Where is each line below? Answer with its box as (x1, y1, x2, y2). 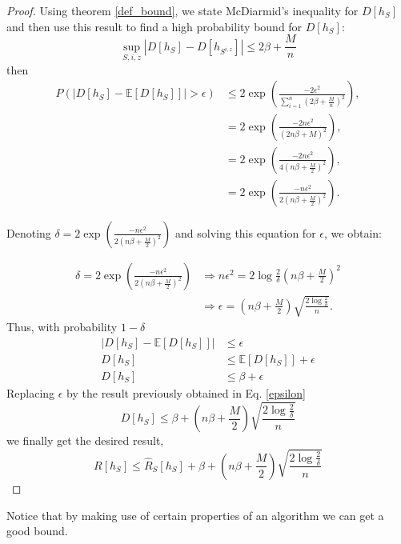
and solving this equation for (175, 224, 316, 241)
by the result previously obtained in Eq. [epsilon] (66, 384, 306, 401)
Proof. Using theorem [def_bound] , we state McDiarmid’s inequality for (6, 2, 359, 18)
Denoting (6, 224, 51, 241)
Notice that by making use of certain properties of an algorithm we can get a (6, 506, 384, 523)
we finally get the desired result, (6, 432, 164, 449)
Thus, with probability (6, 318, 118, 335)
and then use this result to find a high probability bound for (6, 18, 303, 34)
